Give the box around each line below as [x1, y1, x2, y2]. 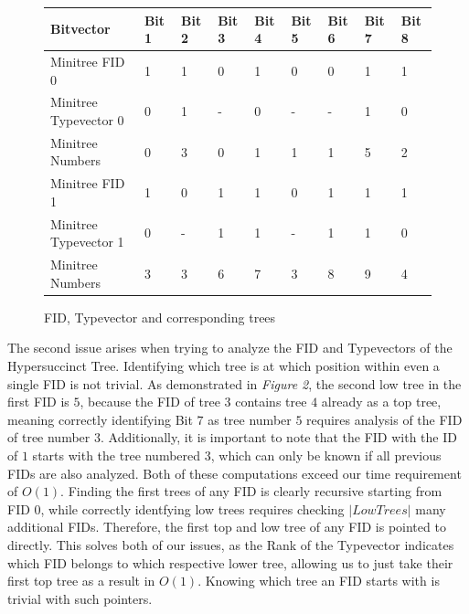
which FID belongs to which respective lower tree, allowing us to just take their [7, 553, 453, 572]
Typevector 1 [50, 232, 124, 251]
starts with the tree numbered [32, 445, 201, 464]
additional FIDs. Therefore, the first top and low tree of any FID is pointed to [7, 517, 446, 536]
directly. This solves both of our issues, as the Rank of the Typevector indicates [7, 535, 454, 554]
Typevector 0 [50, 110, 124, 129]
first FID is [7, 392, 69, 411]
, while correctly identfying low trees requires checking [40, 499, 345, 518]
